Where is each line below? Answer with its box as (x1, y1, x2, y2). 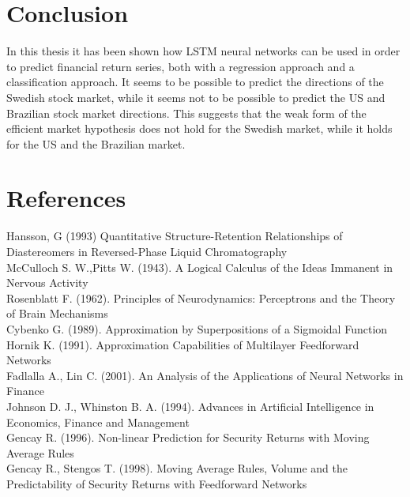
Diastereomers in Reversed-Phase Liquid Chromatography (6, 243, 288, 259)
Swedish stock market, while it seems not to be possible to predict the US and (6, 88, 386, 105)
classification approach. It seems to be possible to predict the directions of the (6, 73, 384, 90)
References (6, 182, 126, 214)
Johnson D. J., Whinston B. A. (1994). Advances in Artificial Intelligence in (6, 397, 374, 414)
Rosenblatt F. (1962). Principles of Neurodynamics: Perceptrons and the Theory (6, 289, 396, 306)
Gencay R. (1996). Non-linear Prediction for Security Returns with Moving (6, 429, 370, 446)
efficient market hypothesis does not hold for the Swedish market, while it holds (6, 120, 393, 137)
